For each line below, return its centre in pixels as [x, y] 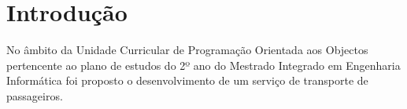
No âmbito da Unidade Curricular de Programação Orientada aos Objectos [187, 50]
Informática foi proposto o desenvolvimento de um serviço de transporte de [187, 80]
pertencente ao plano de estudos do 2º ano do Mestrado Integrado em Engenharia [203, 65]
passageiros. [35, 95]
